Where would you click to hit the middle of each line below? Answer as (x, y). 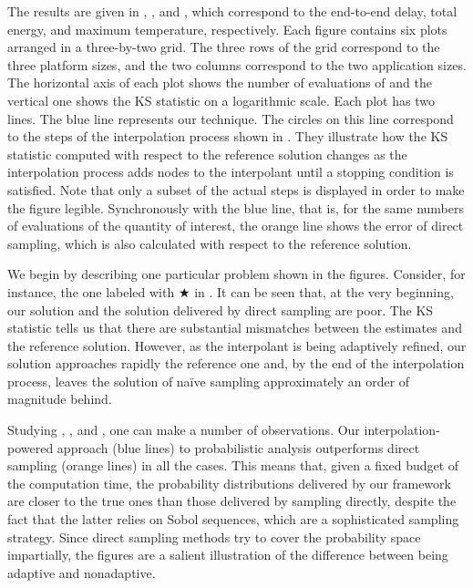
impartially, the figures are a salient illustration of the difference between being (228, 555)
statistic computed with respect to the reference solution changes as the (207, 154)
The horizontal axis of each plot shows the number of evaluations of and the (220, 83)
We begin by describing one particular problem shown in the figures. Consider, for (236, 274)
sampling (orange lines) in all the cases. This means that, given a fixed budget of (233, 465)
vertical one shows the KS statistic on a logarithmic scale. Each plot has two (221, 100)
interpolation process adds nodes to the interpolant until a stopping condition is (231, 172)
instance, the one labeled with (91, 291)
